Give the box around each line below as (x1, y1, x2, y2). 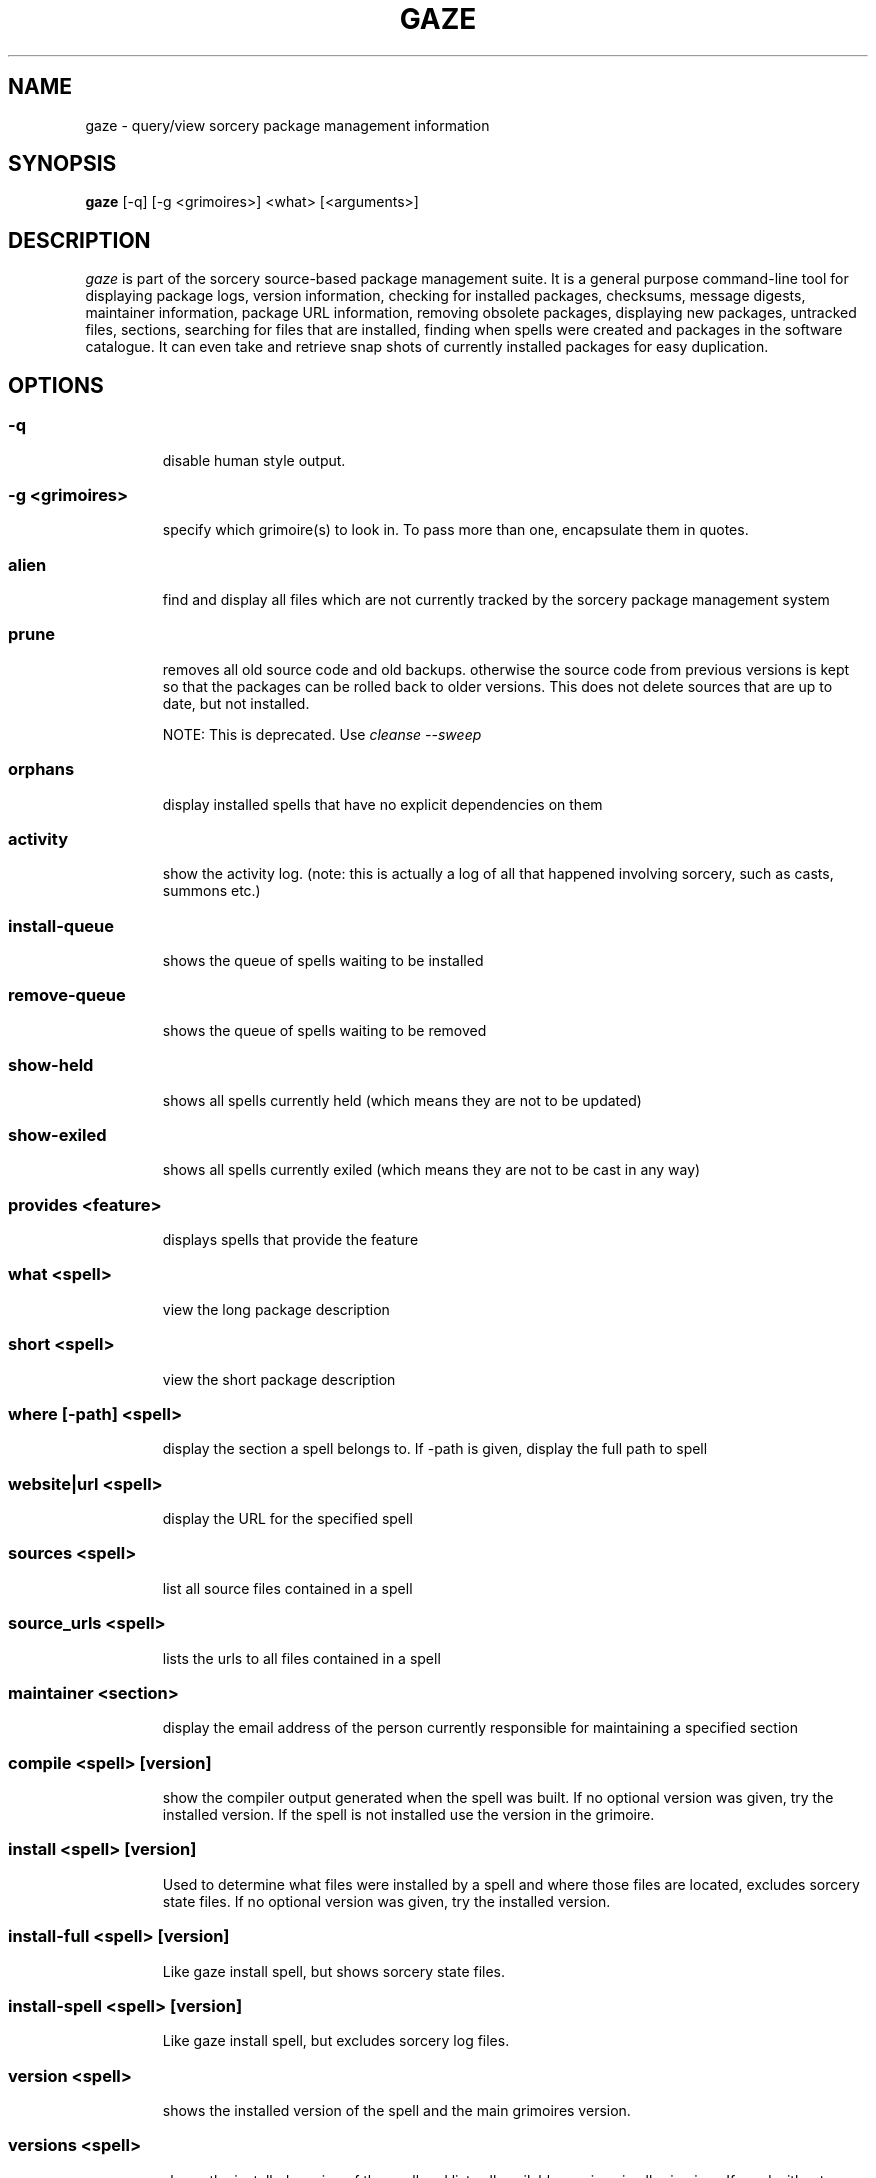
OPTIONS (8, 372, 104, 398)
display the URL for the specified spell (162, 1510, 413, 1527)
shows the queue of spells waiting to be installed (162, 952, 484, 969)
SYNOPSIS (8, 151, 117, 177)
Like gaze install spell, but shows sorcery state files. (162, 1962, 506, 1980)
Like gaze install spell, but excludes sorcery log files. (162, 2032, 510, 2050)
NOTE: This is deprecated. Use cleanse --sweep (162, 725, 482, 743)
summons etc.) (162, 882, 261, 900)
